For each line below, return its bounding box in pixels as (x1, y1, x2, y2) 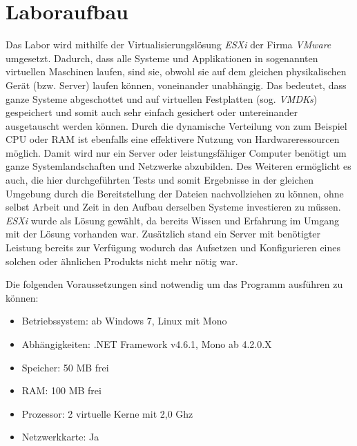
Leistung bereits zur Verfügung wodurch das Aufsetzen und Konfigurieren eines (6, 240, 341, 255)
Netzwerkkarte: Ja (21, 429, 99, 444)
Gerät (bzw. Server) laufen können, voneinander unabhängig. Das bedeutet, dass (6, 77, 347, 92)
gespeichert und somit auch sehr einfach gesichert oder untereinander (6, 105, 298, 119)
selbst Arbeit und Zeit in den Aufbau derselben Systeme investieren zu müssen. (6, 200, 341, 214)
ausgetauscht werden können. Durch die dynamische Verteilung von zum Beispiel (6, 118, 347, 133)
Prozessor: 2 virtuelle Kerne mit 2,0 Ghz (21, 406, 193, 420)
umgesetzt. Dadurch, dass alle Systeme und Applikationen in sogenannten (6, 50, 318, 65)
